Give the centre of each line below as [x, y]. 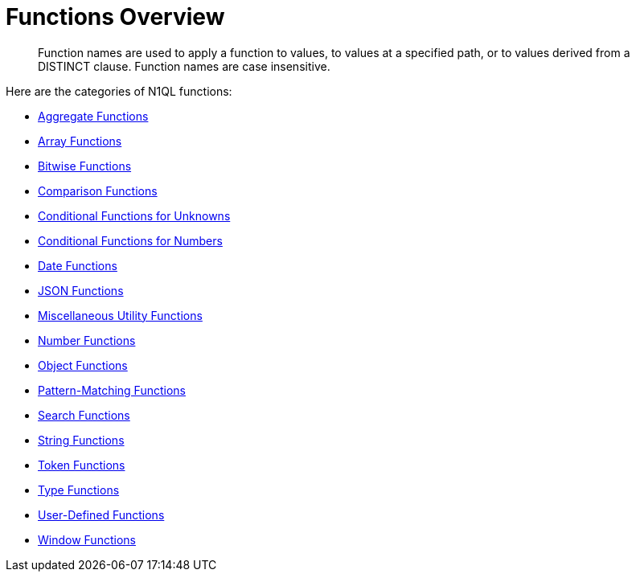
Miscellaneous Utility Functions [120, 315]
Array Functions [80, 141]
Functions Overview [115, 17]
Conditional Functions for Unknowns [134, 215]
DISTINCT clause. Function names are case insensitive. [184, 66]
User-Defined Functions [101, 514]
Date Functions [78, 265]
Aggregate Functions [93, 116]
